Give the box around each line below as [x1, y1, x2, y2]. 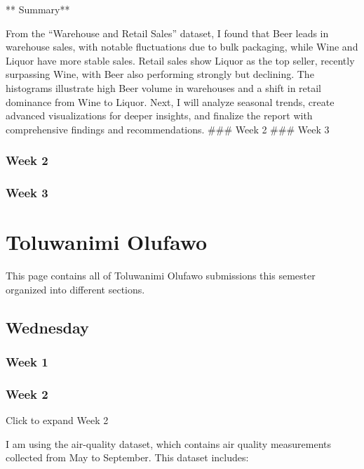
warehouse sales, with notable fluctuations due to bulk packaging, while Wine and [6, 39, 358, 54]
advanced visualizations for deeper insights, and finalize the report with [6, 108, 313, 123]
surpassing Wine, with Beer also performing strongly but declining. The [6, 67, 314, 81]
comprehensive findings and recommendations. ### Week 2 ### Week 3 [6, 121, 330, 136]
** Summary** [6, 2, 70, 16]
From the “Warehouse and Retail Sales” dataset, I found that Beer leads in [6, 25, 329, 40]
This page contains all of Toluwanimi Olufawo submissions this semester [6, 268, 316, 283]
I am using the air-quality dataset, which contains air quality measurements [6, 436, 332, 451]
